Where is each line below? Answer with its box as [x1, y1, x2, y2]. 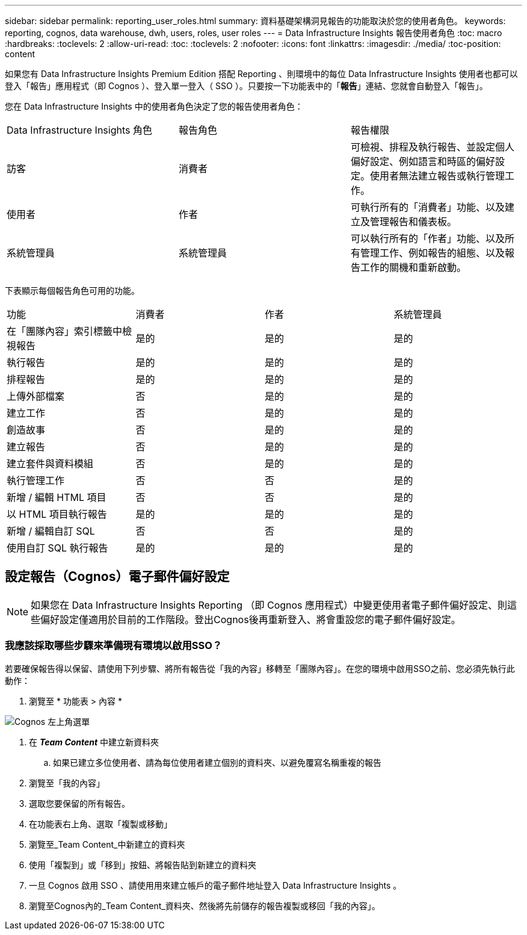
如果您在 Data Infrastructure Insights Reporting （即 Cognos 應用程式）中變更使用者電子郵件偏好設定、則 [31, 598, 508, 611]
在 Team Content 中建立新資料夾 [29, 736, 159, 747]
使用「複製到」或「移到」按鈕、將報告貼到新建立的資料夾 [29, 859, 256, 870]
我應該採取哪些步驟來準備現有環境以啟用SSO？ [5, 639, 223, 652]
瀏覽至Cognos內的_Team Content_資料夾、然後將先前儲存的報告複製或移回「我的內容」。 [29, 900, 380, 911]
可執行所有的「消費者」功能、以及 [350, 201, 505, 213]
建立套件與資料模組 [7, 458, 94, 470]
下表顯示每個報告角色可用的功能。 [5, 285, 140, 296]
